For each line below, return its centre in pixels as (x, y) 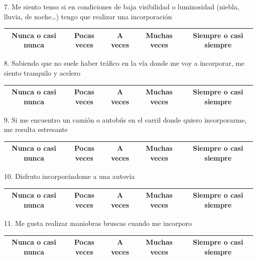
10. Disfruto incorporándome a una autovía (69, 176)
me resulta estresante (36, 129)
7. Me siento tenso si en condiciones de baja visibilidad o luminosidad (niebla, (122, 6)
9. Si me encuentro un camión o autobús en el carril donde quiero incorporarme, (125, 119)
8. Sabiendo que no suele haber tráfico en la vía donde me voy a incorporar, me (124, 63)
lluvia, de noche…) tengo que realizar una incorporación (88, 16)
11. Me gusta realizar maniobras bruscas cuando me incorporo (98, 223)
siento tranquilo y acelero (42, 72)
